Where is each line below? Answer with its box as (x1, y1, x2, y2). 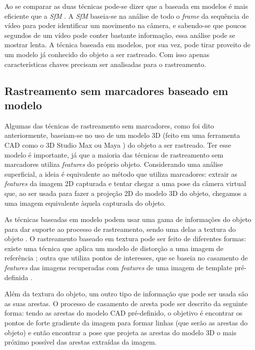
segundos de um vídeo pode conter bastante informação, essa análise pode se (4, 30, 235, 40)
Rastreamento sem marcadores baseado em (4, 83, 228, 98)
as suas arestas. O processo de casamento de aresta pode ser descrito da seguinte (4, 298, 248, 308)
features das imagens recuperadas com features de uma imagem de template (4, 262, 232, 273)
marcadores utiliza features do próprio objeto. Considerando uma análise (4, 159, 223, 169)
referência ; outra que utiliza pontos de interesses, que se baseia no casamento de (4, 253, 248, 263)
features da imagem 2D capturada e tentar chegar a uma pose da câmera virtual (4, 178, 246, 189)
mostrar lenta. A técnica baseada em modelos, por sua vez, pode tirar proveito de (4, 39, 251, 50)
